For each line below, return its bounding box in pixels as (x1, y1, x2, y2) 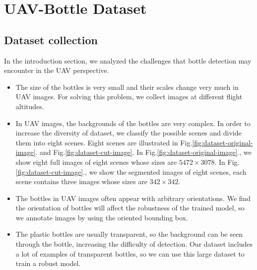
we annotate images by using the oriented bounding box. (15, 212, 188, 222)
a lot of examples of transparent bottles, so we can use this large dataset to (15, 248, 245, 259)
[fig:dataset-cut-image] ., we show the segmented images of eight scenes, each (15, 166, 247, 177)
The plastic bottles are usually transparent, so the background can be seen (15, 229, 243, 239)
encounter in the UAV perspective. (4, 65, 109, 75)
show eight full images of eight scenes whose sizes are (15, 156, 177, 167)
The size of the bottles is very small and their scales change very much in (15, 81, 239, 92)
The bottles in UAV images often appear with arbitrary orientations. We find (15, 193, 251, 203)
